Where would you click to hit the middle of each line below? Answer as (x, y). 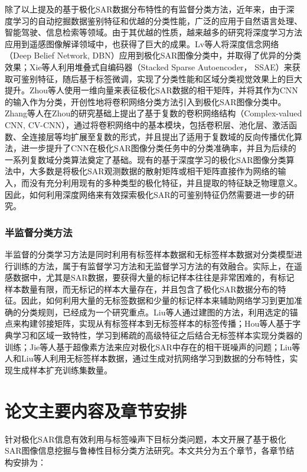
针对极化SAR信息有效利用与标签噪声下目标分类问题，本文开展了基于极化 (146, 439)
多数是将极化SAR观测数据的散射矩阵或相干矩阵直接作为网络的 (158, 171)
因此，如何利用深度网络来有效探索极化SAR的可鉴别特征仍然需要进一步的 (146, 194)
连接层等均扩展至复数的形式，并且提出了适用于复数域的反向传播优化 (161, 136)
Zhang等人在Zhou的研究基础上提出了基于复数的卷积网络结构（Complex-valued (153, 113)
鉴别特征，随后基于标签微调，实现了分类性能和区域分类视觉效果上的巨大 (161, 78)
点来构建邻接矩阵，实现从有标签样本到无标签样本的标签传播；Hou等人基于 (149, 323)
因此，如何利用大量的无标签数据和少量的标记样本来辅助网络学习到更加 (157, 300)
